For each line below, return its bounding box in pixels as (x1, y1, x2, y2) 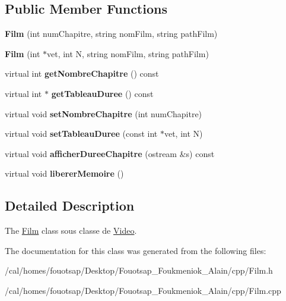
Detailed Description (5, 196, 135, 215)
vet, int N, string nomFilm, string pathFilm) (46, 47, 209, 59)
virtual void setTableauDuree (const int (5, 127, 158, 140)
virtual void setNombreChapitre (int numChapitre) (5, 107, 202, 120)
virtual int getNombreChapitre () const (5, 67, 159, 80)
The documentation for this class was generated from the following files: (5, 244, 266, 256)
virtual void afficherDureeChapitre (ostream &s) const (5, 147, 215, 159)
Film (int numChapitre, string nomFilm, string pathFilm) (5, 27, 218, 40)
